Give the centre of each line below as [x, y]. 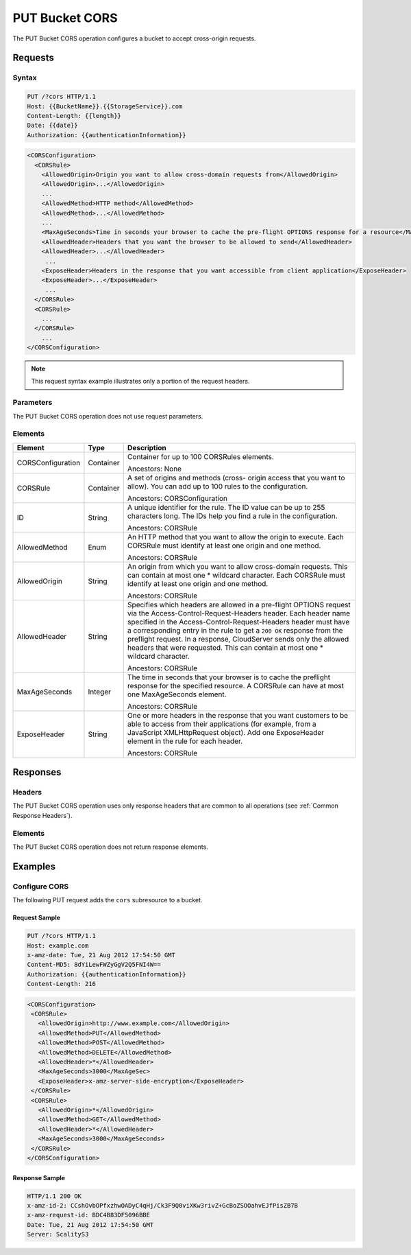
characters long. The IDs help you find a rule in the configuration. [232, 516]
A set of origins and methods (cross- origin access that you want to [236, 478]
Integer [99, 692]
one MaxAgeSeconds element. [177, 694]
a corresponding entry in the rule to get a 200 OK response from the [235, 630]
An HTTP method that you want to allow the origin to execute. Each [235, 537]
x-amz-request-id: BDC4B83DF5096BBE [89, 1215]
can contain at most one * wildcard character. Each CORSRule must [236, 575]
